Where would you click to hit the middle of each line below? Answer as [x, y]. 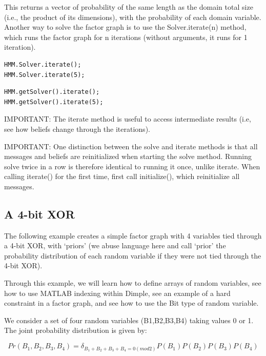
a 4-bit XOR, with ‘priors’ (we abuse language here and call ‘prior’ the [115, 245]
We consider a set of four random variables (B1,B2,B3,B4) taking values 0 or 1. [129, 320]
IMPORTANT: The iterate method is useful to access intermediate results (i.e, [128, 119]
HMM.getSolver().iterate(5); [54, 102]
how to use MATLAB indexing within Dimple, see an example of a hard [117, 293]
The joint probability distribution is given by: [76, 330]
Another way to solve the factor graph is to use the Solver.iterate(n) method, [125, 27]
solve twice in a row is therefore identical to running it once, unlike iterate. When [132, 166]
